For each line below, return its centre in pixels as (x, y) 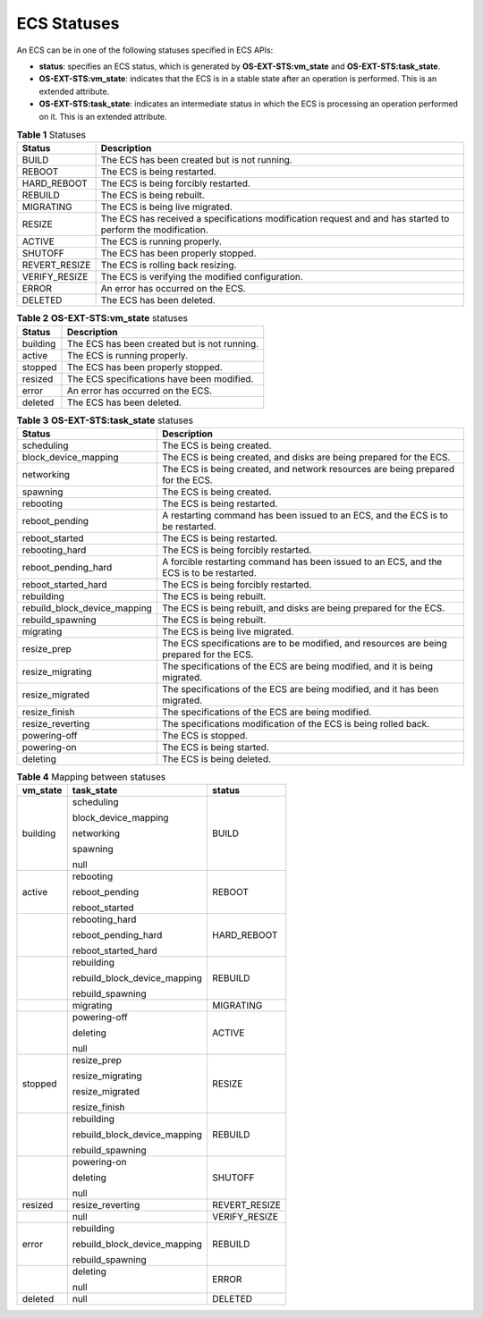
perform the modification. (155, 230)
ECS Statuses (68, 23)
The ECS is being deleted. (217, 759)
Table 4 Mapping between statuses (91, 777)
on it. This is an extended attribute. (103, 116)
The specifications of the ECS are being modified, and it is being (298, 666)
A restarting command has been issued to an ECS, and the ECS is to (305, 516)
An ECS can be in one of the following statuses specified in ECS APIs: (145, 50)
